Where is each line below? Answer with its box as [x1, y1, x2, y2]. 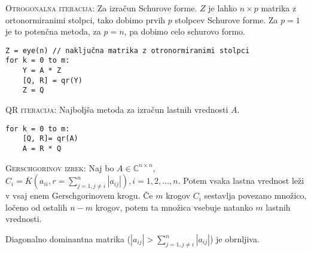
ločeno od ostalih [5, 200, 68, 213]
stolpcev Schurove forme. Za [175, 13, 278, 26]
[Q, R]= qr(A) [22, 134, 78, 143]
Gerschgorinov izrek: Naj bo [5, 161, 114, 174]
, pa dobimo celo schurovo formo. [124, 25, 245, 38]
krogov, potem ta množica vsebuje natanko [95, 200, 253, 213]
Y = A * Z [22, 66, 62, 75]
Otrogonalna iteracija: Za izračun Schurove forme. [5, 2, 197, 14]
